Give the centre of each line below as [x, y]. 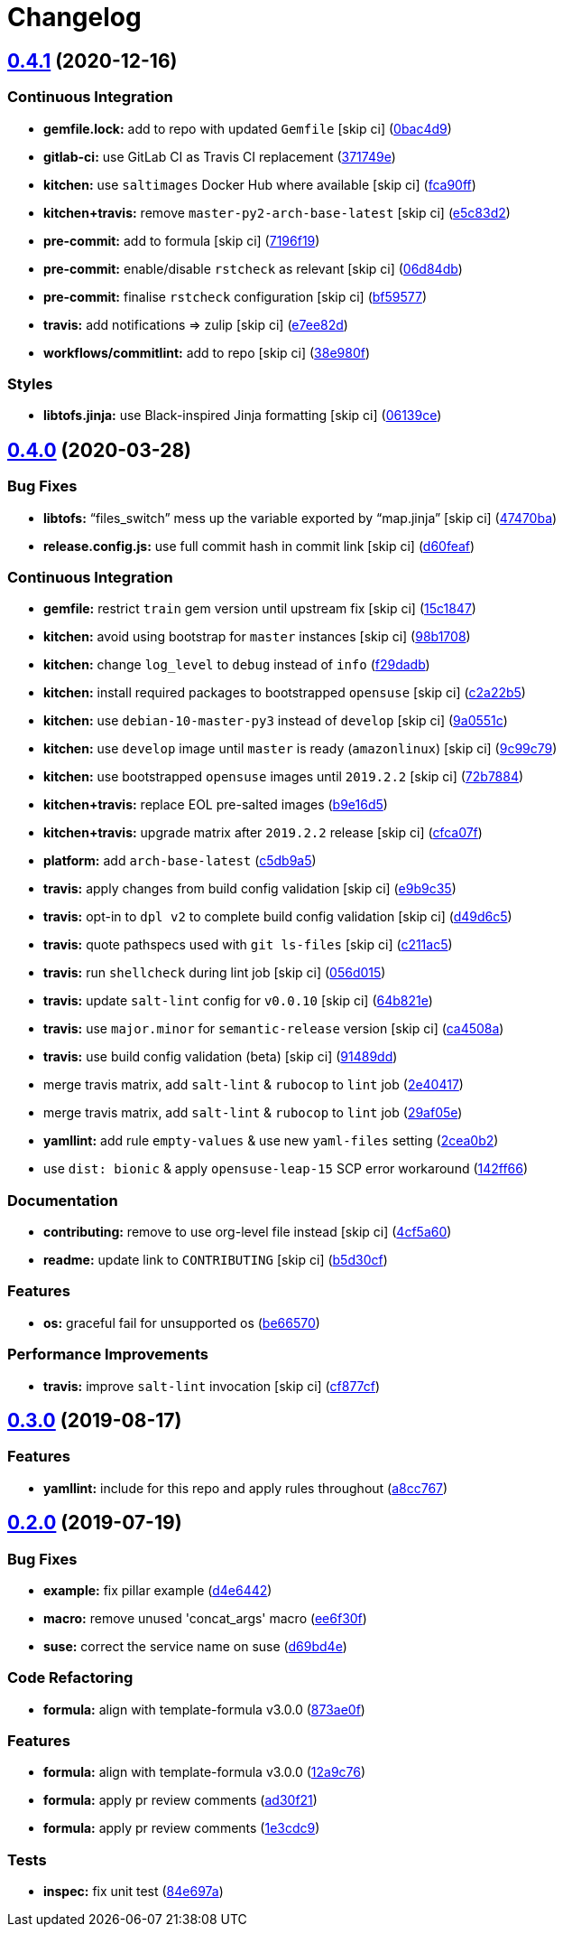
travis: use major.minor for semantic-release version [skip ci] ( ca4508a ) [274, 1029]
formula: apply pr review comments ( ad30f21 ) [180, 1800]
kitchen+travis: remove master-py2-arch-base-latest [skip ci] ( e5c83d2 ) [277, 212]
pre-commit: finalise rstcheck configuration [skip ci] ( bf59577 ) [235, 296]
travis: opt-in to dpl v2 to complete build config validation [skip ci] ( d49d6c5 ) [278, 917]
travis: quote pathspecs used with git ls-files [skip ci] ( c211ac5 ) [248, 945]
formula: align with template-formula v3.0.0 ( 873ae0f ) [204, 1709]
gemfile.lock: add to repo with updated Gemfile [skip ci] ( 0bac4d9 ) [248, 128]
